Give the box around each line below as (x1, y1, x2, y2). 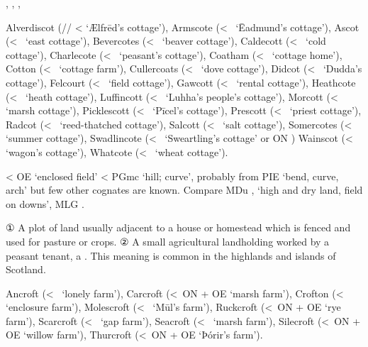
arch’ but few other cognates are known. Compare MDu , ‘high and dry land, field (6, 182, 363, 197)
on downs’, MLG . (6, 196, 84, 211)
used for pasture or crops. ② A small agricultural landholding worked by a (6, 233, 330, 248)
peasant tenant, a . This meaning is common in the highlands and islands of (6, 248, 336, 263)
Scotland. (6, 262, 46, 277)
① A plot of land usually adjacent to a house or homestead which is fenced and (6, 220, 351, 235)
